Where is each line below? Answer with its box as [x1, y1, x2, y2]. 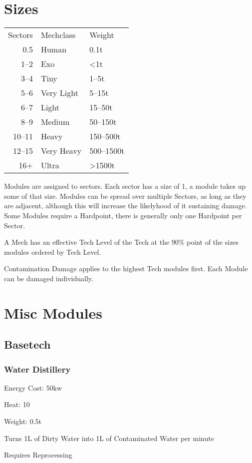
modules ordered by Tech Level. [4, 246, 101, 257]
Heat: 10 [4, 399, 30, 410]
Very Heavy [40, 145, 82, 157]
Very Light [40, 87, 78, 99]
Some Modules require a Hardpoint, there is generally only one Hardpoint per [4, 210, 242, 220]
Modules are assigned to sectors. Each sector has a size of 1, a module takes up [4, 181, 246, 191]
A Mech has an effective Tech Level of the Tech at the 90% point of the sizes [4, 237, 239, 247]
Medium [40, 116, 70, 128]
